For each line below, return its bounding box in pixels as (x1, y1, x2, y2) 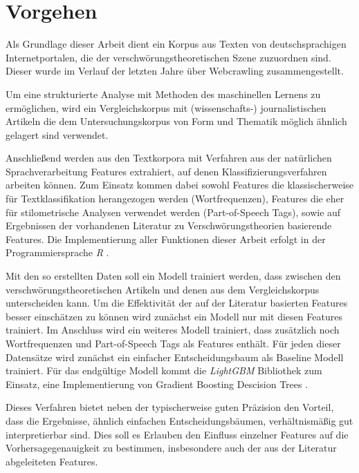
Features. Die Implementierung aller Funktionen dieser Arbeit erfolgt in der (6, 231, 326, 246)
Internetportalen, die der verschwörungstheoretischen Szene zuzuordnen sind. (6, 50, 331, 64)
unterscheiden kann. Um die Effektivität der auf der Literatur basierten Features (6, 296, 348, 310)
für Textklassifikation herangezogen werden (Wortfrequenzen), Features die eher (6, 191, 344, 206)
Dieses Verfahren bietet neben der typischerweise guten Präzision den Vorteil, (6, 400, 334, 414)
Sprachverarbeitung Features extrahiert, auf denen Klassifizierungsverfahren (6, 164, 327, 178)
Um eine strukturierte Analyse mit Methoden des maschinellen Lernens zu (6, 86, 321, 101)
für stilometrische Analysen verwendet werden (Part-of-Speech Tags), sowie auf (6, 204, 341, 219)
